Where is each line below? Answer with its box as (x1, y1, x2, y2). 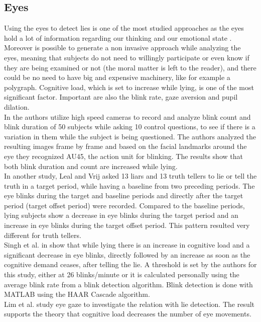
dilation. (4, 101, 30, 112)
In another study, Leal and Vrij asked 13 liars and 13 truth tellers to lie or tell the (4, 171, 257, 181)
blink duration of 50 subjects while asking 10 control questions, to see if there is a (4, 121, 255, 132)
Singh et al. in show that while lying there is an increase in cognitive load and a (4, 239, 250, 250)
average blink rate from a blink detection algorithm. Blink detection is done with (4, 279, 253, 289)
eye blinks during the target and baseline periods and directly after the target (4, 190, 243, 201)
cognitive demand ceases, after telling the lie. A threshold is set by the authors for (4, 259, 257, 270)
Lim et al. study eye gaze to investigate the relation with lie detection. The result (4, 298, 255, 309)
